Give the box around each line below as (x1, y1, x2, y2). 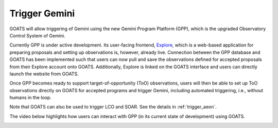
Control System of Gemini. (9, 32, 65, 38)
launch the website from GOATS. (9, 71, 79, 77)
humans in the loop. (9, 95, 51, 101)
